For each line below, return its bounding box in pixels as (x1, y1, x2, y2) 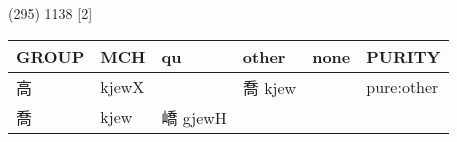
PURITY (366, 44, 441, 68)
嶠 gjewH (161, 105, 227, 129)
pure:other (366, 75, 439, 99)
